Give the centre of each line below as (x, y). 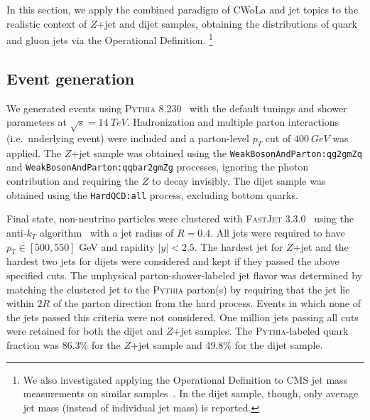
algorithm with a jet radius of (107, 232)
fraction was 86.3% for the (64, 344)
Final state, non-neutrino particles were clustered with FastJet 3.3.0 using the (180, 219)
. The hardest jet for (239, 246)
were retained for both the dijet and (85, 331)
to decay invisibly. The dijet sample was (239, 181)
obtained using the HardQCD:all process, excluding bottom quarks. (152, 194)
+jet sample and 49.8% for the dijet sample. (227, 344)
